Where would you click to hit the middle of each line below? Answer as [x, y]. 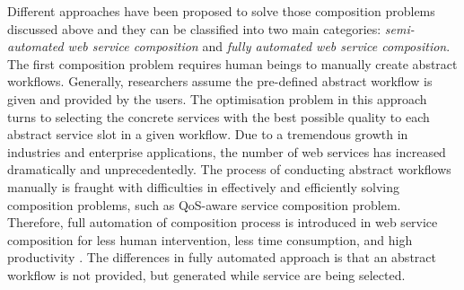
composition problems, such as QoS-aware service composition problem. [204, 204]
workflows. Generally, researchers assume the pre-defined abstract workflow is [220, 81]
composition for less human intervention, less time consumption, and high [210, 239]
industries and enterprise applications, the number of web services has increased [227, 151]
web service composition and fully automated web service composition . [259, 46]
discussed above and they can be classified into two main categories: [194, 28]
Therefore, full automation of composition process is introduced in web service [223, 222]
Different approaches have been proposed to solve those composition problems [221, 11]
